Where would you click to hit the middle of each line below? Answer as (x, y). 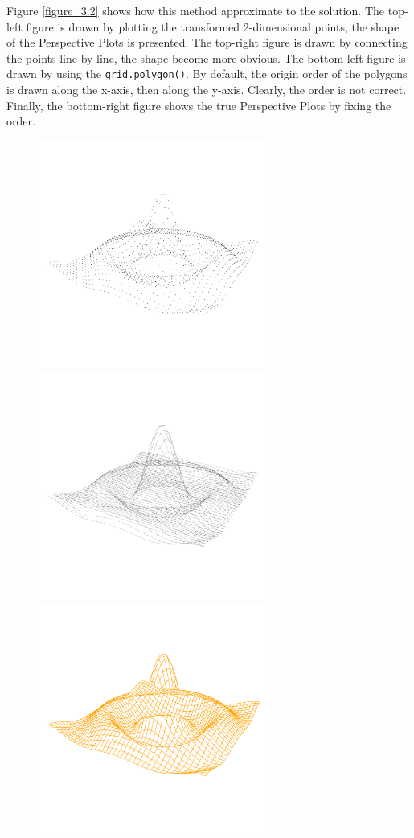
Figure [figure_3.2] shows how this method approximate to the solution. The (196, 10)
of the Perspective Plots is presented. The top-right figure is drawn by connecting (207, 42)
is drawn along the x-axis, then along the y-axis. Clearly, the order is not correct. (207, 90)
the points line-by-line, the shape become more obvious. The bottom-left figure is (206, 58)
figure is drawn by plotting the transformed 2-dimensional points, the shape (213, 26)
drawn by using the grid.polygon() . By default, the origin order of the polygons (207, 74)
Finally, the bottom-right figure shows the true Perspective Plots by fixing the (199, 105)
